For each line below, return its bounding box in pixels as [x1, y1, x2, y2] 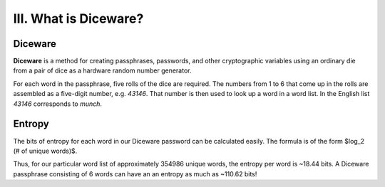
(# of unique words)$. [13, 146, 78, 155]
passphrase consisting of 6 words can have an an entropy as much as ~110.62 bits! [13, 169, 257, 178]
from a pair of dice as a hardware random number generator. [13, 66, 192, 75]
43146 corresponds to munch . [13, 100, 103, 108]
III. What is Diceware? [13, 11, 144, 26]
